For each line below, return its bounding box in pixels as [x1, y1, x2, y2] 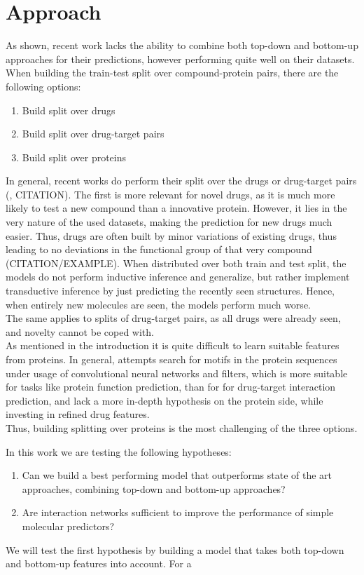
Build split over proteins [22, 149, 127, 164]
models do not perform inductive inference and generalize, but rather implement [6, 269, 350, 284]
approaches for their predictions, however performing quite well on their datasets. [6, 51, 355, 66]
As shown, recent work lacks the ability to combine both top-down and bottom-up [6, 38, 358, 53]
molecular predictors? [22, 518, 115, 533]
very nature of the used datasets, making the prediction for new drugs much [6, 215, 332, 229]
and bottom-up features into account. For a [6, 556, 192, 571]
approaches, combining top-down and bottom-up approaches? [22, 481, 286, 496]
